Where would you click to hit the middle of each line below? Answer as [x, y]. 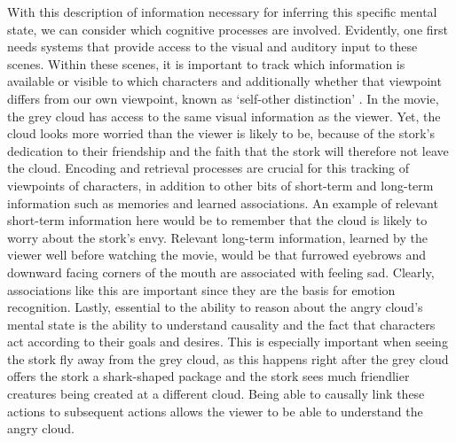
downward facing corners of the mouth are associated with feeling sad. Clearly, [221, 272]
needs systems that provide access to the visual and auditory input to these [212, 47]
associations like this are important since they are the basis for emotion [201, 289]
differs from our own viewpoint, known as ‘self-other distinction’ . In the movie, [223, 98]
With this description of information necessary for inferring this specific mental [222, 12]
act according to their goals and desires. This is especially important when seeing [228, 342]
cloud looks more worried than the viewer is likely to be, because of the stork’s [221, 133]
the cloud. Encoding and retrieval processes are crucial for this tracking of [208, 168]
